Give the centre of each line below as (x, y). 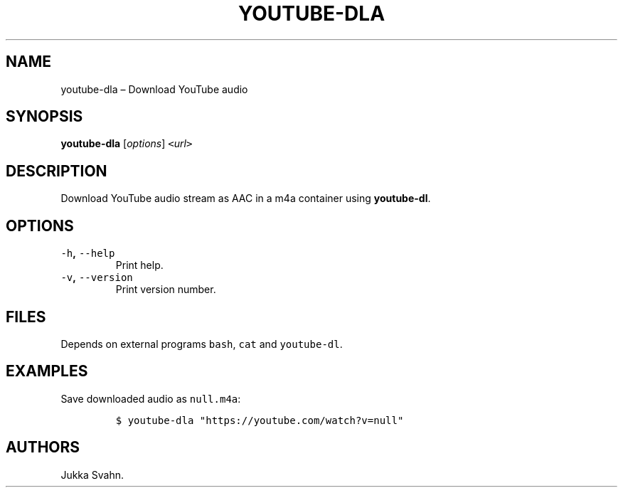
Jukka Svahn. (92, 475)
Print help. (139, 265)
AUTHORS (43, 447)
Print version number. (166, 290)
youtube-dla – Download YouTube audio (154, 89)
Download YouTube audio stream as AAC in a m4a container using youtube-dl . (246, 198)
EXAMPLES (47, 371)
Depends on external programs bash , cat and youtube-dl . (202, 344)
